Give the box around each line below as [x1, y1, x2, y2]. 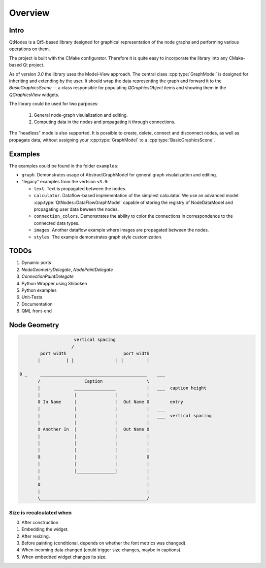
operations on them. [9, 46, 50, 52]
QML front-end [21, 308, 52, 314]
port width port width [40, 350, 150, 356]
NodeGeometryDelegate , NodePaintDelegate [21, 267, 113, 272]
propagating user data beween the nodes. [33, 206, 119, 212]
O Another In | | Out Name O [37, 427, 150, 432]
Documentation [21, 301, 53, 307]
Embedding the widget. [21, 526, 69, 532]
